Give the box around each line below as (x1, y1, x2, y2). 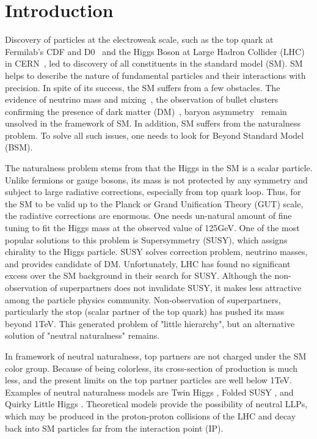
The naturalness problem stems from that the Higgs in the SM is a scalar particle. (5, 161, 313, 174)
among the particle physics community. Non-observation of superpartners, (5, 293, 281, 306)
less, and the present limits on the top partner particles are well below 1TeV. (5, 374, 292, 386)
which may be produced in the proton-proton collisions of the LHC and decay (5, 409, 296, 422)
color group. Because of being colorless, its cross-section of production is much (5, 361, 297, 374)
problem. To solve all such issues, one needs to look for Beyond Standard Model (5, 128, 304, 141)
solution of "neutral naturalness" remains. (5, 329, 160, 342)
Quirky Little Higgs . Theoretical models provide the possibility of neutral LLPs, (5, 397, 308, 410)
